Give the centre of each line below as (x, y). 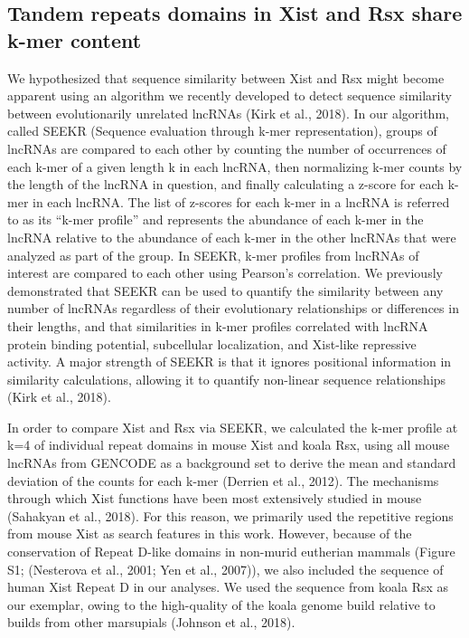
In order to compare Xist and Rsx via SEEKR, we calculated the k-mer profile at (233, 427)
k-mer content (75, 39)
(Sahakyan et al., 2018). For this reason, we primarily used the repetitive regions (230, 515)
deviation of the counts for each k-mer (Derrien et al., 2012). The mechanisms (223, 480)
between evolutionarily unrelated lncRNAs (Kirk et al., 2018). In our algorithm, (228, 113)
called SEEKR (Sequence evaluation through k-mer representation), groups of (222, 131)
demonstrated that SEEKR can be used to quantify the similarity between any (225, 290)
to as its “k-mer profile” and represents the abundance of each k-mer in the (216, 219)
